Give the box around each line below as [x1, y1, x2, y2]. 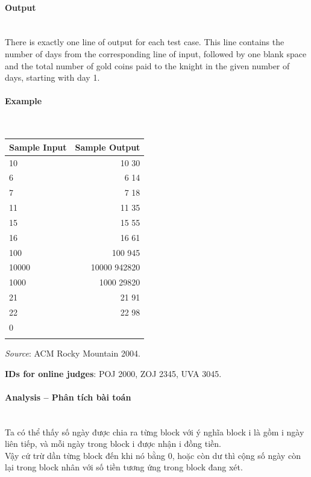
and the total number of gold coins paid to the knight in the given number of [5, 59, 290, 72]
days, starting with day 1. [5, 71, 100, 84]
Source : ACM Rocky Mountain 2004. [5, 347, 140, 360]
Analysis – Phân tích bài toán [5, 390, 131, 403]
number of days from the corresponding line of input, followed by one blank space [5, 47, 307, 60]
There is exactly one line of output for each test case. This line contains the [5, 36, 284, 48]
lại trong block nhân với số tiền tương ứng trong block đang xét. [5, 461, 243, 473]
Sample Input [9, 140, 67, 153]
